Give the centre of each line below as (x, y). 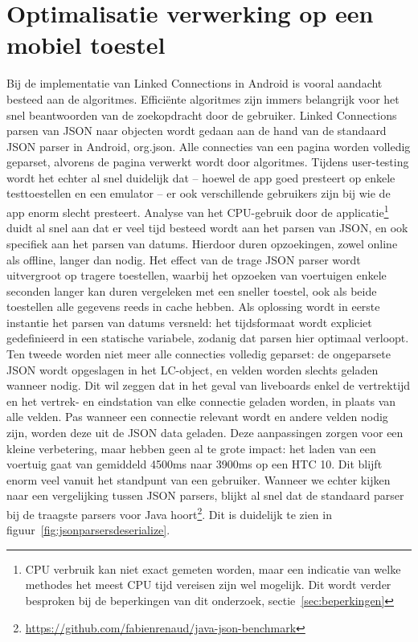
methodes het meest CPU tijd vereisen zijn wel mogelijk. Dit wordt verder (208, 585)
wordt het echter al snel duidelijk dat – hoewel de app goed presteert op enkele (201, 177)
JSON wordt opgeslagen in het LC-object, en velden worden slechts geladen (193, 369)
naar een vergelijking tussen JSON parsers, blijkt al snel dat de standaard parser (205, 495)
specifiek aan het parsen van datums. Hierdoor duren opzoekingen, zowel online (202, 243)
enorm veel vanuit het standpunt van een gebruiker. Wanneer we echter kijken (199, 479)
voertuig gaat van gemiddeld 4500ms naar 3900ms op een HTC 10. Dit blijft (195, 464)
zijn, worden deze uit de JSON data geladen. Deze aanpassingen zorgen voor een (205, 433)
